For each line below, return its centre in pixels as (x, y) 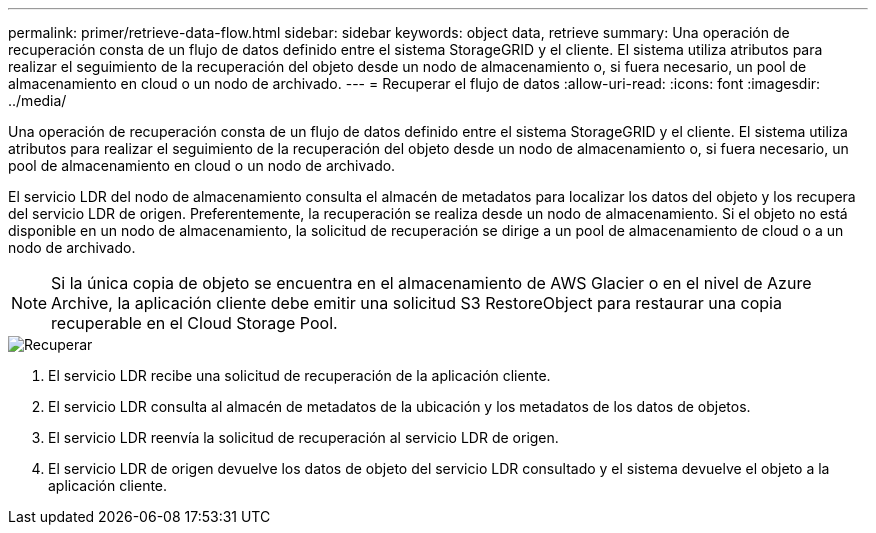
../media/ (37, 100)
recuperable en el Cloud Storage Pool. (194, 323)
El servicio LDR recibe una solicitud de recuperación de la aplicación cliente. (299, 375)
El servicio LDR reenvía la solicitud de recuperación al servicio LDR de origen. (303, 437)
